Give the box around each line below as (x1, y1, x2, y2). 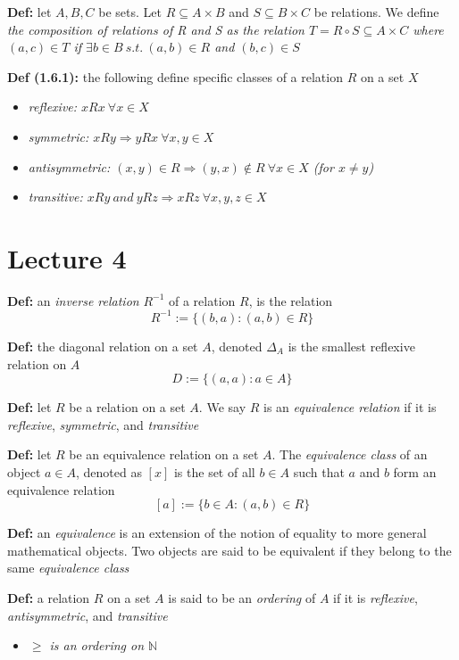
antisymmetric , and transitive (7, 606, 168, 624)
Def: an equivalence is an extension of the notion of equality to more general (7, 524, 427, 542)
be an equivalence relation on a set (69, 445, 259, 464)
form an (393, 462, 437, 481)
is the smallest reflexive (288, 336, 415, 355)
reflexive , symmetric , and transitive (7, 415, 199, 433)
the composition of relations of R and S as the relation (7, 20, 305, 38)
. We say (198, 398, 246, 417)
